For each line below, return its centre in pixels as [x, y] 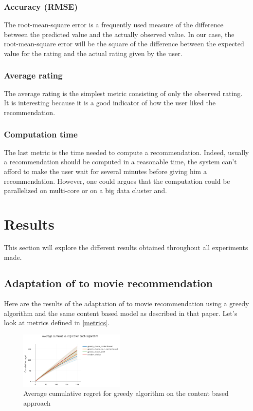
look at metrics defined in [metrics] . [57, 323]
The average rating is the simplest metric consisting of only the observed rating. [123, 93]
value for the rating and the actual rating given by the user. [93, 53]
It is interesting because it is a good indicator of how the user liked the [110, 103]
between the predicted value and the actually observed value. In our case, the [119, 34]
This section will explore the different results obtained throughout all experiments [126, 247]
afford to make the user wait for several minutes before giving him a [105, 171]
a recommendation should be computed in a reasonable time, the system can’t [120, 162]
